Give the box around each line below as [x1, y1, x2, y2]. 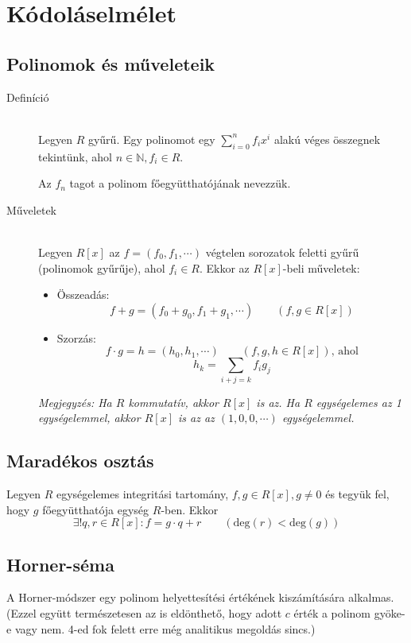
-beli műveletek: [282, 259, 360, 276]
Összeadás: [56, 286, 110, 303]
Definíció [6, 88, 49, 105]
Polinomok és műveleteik [6, 51, 215, 76]
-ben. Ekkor [161, 501, 219, 517]
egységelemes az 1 [316, 393, 401, 410]
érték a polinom [293, 605, 371, 622]
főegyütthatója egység [42, 501, 149, 517]
